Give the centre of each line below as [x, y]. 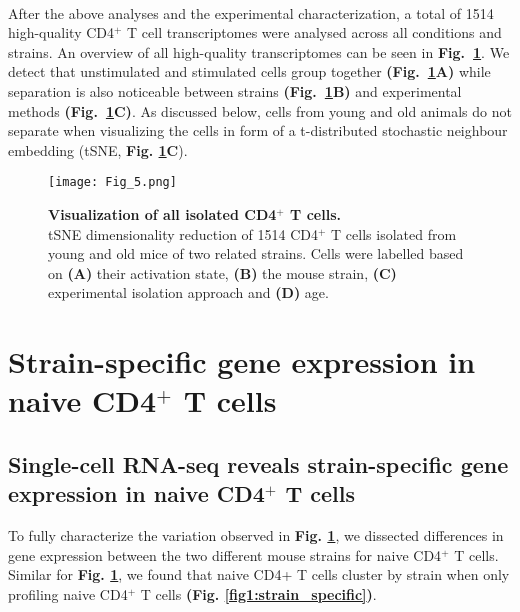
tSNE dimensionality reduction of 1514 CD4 [183, 233]
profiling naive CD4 [68, 593]
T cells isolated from [394, 233]
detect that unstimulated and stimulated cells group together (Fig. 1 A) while [249, 71]
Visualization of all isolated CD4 [162, 214]
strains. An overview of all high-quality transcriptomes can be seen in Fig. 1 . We [259, 51]
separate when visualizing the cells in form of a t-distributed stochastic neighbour [258, 130]
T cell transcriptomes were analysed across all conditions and [314, 32]
